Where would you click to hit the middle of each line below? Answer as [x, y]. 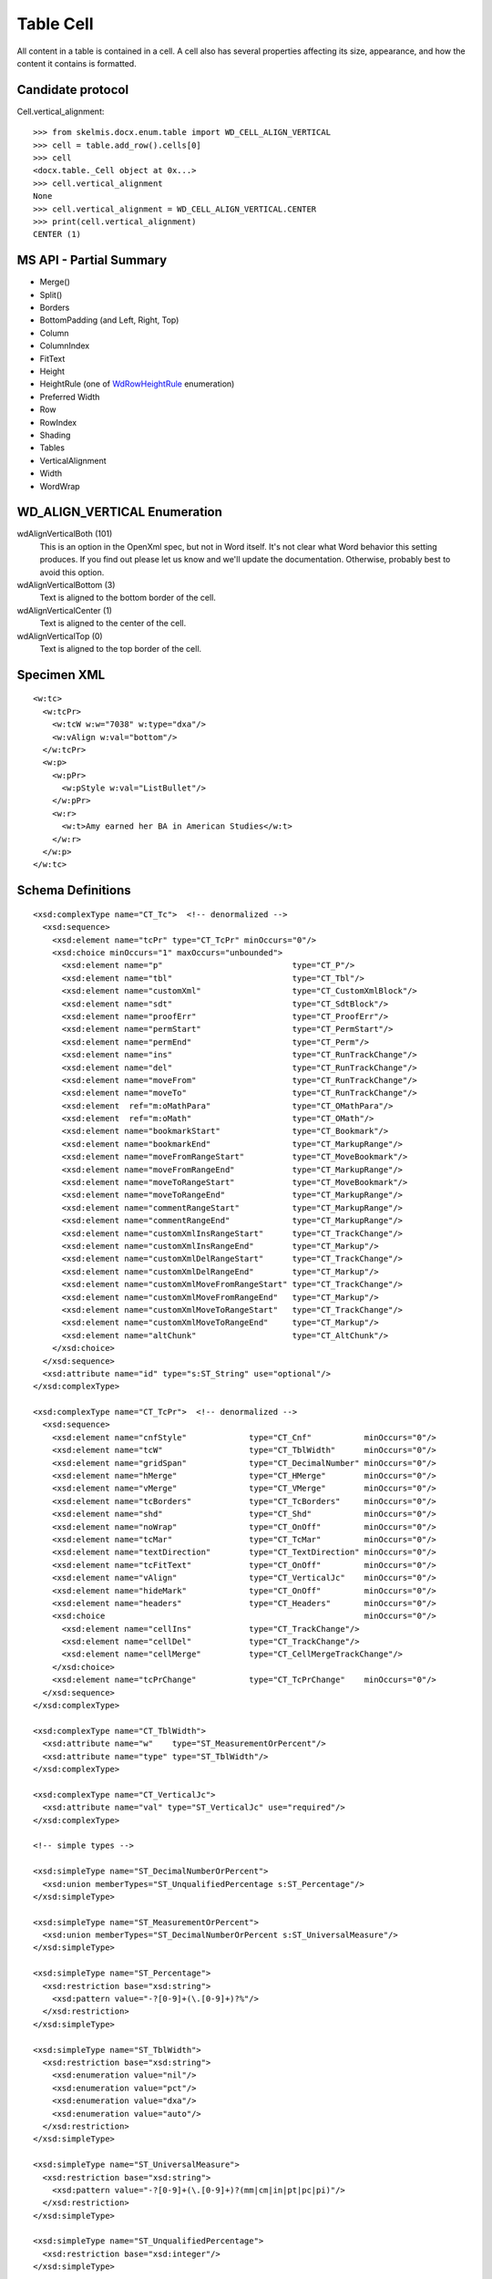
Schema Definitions [74, 890]
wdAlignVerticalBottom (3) [66, 584]
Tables [52, 448]
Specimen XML [61, 675]
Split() [51, 294]
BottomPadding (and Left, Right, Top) [109, 320]
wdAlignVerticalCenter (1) [65, 610]
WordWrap [60, 486]
